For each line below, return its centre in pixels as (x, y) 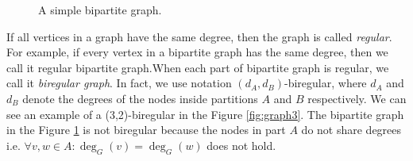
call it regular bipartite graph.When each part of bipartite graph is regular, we (198, 67)
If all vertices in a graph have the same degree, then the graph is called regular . (199, 36)
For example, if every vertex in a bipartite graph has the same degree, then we (197, 52)
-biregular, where (326, 83)
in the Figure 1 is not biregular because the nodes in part (146, 130)
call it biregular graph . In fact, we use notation (119, 83)
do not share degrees (351, 130)
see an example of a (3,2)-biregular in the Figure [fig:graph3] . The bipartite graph (205, 114)
